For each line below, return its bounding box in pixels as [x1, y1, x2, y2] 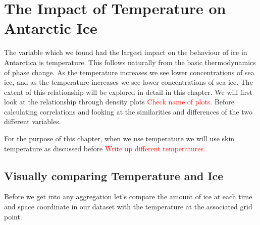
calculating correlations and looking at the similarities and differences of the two [4, 106, 253, 117]
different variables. [4, 116, 61, 127]
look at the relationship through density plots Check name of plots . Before [4, 96, 235, 107]
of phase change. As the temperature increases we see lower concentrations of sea [4, 67, 254, 77]
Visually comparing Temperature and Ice [4, 167, 224, 183]
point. [4, 211, 22, 221]
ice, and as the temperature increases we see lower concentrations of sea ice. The [4, 77, 253, 87]
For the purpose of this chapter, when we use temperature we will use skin [4, 133, 235, 144]
